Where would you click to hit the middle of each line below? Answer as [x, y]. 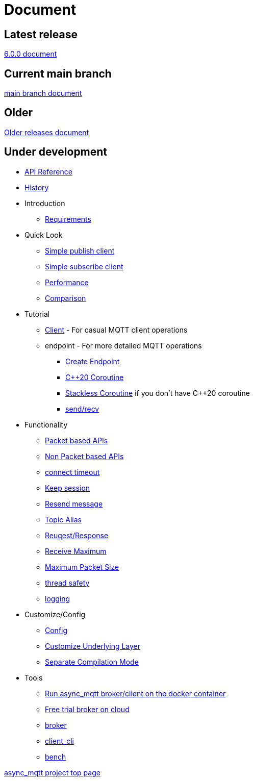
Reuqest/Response [77, 535]
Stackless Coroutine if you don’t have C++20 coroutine [158, 393]
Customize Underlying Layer [93, 646]
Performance [67, 282]
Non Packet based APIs [84, 456]
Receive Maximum [76, 551]
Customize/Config [55, 614]
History [37, 187]
